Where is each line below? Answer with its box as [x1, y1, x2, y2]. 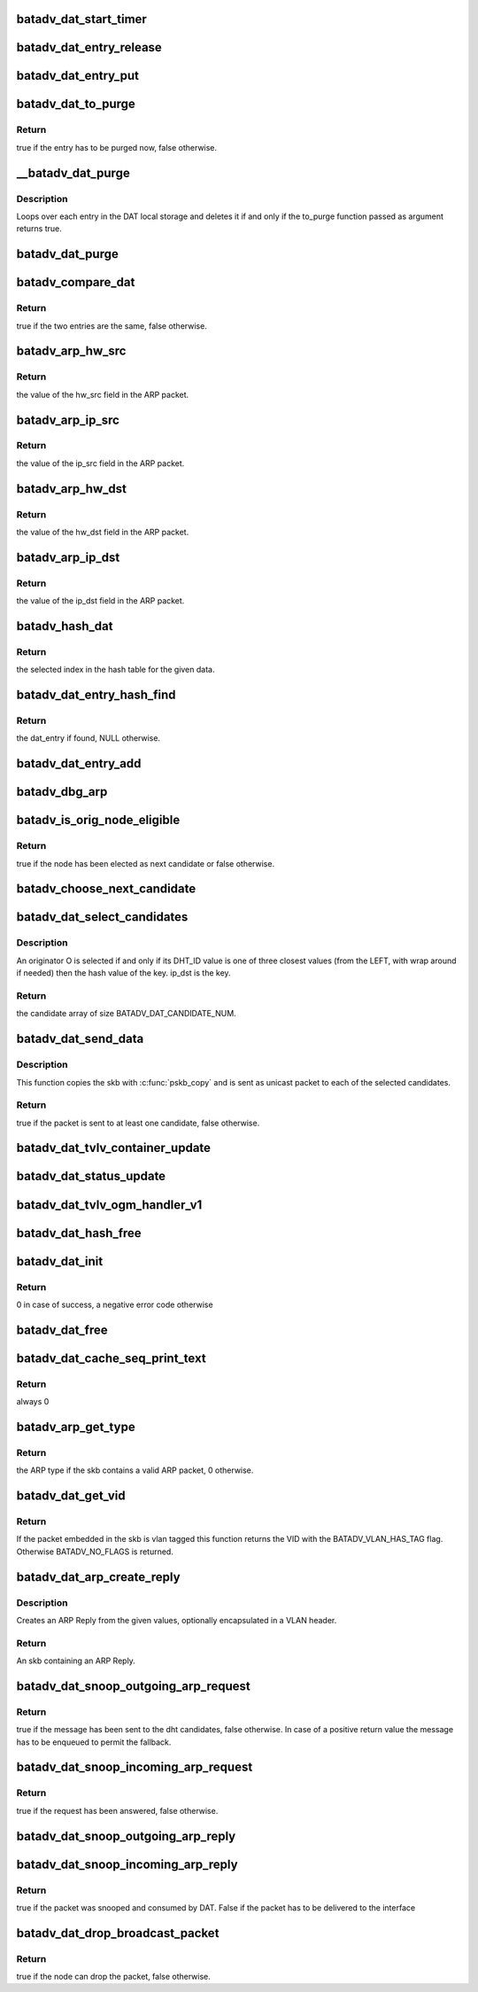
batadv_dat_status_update [16, 1169, 166, 1184]
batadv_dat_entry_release [16, 40, 163, 55]
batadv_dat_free [16, 1322, 108, 1337]
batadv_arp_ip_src [16, 412, 119, 427]
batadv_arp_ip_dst [16, 549, 120, 564]
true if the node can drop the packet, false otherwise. [16, 1972, 212, 1982]
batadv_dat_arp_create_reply [16, 1569, 181, 1584]
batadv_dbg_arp [16, 784, 108, 799]
